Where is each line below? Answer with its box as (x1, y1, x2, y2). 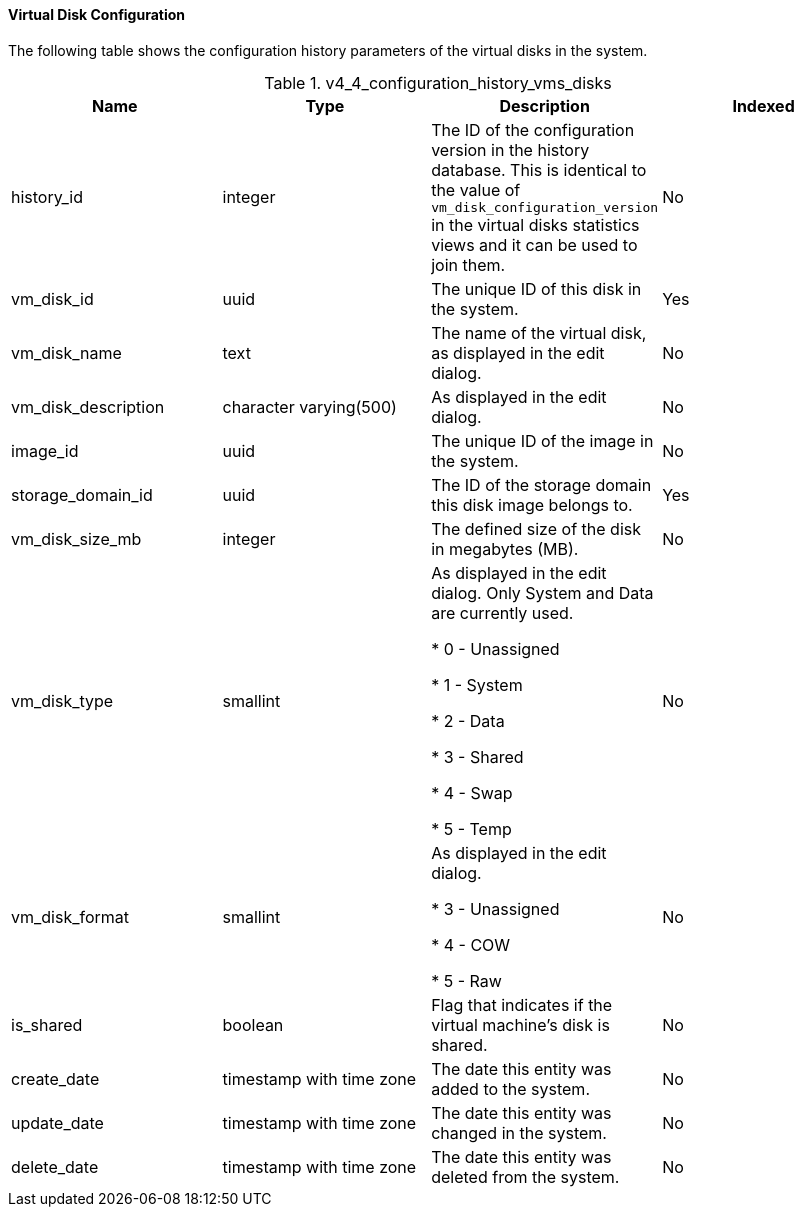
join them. (431, 254, 506, 275)
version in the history (431, 139, 590, 160)
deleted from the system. (431, 1166, 620, 1187)
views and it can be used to (431, 234, 638, 255)
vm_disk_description (11, 396, 165, 417)
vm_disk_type (11, 690, 114, 711)
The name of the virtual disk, (431, 322, 647, 343)
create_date (11, 1068, 100, 1089)
